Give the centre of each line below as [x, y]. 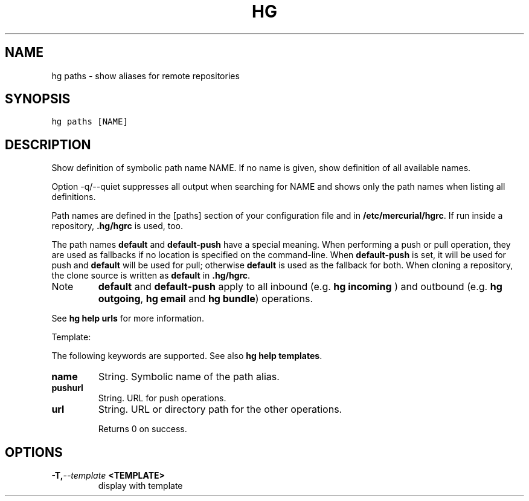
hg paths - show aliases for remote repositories [146, 76]
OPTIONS [34, 452]
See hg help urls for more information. [128, 318]
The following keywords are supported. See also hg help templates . [187, 356]
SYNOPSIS [38, 99]
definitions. [74, 197]
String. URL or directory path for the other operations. [220, 409]
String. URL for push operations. [162, 398]
